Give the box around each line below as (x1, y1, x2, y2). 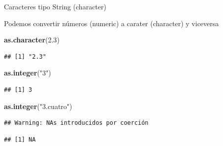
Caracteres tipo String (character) (4, 1, 106, 11)
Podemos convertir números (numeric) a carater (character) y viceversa (4, 18, 219, 28)
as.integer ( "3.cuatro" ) (4, 101, 72, 111)
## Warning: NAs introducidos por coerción (4, 119, 149, 127)
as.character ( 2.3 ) (4, 35, 60, 45)
